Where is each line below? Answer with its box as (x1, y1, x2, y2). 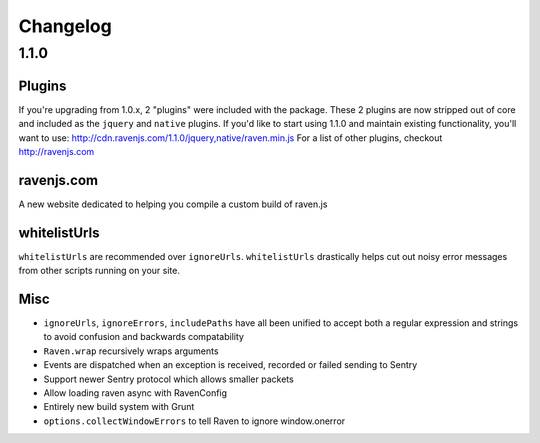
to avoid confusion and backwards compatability (43, 331, 245, 343)
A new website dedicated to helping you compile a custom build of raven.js (18, 198, 328, 210)
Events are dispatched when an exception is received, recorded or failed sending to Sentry (43, 359, 418, 371)
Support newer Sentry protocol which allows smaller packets (43, 373, 294, 385)
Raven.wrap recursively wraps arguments (43, 345, 219, 357)
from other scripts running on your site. (18, 265, 180, 277)
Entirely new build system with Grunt (43, 401, 195, 413)
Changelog (18, 15, 112, 37)
